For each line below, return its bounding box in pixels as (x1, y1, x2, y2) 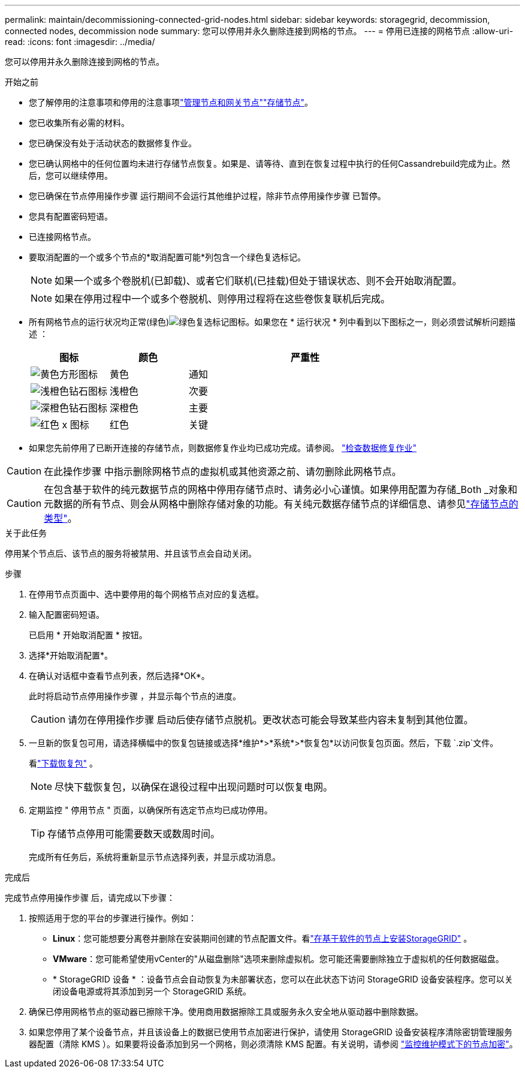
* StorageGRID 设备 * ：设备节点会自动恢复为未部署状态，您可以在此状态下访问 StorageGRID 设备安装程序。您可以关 (53, 974, 513, 984)
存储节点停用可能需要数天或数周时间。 (47, 828, 221, 840)
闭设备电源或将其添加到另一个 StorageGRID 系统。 (53, 986, 251, 996)
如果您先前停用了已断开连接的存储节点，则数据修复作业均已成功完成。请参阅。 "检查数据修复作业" (29, 443, 417, 453)
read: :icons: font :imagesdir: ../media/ (5, 37, 155, 47)
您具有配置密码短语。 (29, 211, 113, 221)
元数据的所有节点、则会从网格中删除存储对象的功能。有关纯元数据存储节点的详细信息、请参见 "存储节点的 (44, 498, 518, 510)
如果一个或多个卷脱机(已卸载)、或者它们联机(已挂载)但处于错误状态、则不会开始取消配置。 (55, 275, 462, 287)
